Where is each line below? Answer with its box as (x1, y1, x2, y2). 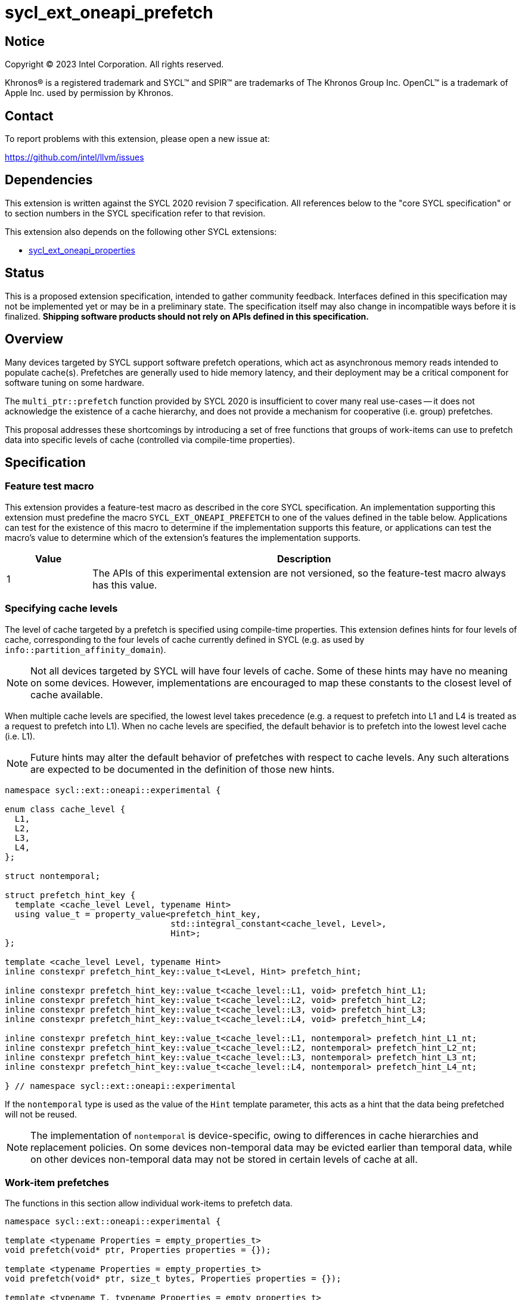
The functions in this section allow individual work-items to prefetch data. (5, 1198, 293, 1209)
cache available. (30, 688, 103, 701)
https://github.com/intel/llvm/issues (5, 152, 144, 163)
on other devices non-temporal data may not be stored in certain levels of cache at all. (30, 1153, 418, 1165)
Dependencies (5, 172, 93, 188)
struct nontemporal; (5, 871, 101, 881)
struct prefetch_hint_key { (5, 890, 136, 900)
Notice (5, 33, 45, 49)
